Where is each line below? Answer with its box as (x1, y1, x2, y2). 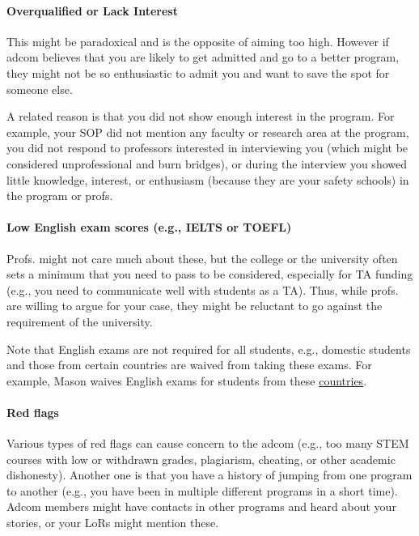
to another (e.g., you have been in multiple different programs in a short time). (6, 482, 398, 499)
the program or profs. (6, 187, 113, 204)
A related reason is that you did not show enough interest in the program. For (6, 108, 395, 125)
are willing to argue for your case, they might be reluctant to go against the (6, 297, 383, 314)
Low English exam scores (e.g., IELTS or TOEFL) (6, 219, 292, 236)
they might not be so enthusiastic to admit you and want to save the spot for (6, 64, 390, 81)
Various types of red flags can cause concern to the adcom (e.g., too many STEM (6, 435, 409, 452)
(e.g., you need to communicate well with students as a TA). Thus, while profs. (6, 281, 399, 298)
